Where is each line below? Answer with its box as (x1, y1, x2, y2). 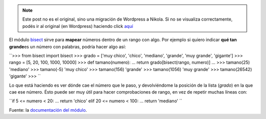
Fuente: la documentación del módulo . (9, 107, 87, 113)
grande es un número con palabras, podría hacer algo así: (9, 44, 126, 49)
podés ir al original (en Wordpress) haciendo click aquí (22, 23, 133, 29)
